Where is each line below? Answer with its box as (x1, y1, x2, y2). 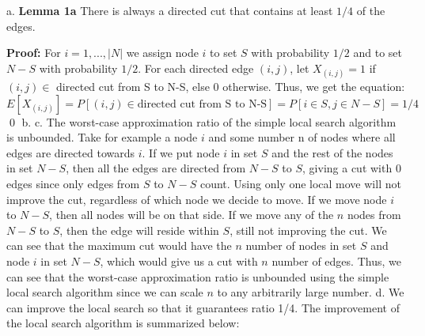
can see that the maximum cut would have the (6, 237, 232, 254)
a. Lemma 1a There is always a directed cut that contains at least (6, 2, 333, 18)
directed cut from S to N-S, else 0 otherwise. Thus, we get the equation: (56, 77, 405, 94)
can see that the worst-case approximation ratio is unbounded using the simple (6, 268, 389, 285)
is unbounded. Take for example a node (6, 129, 198, 145)
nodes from (347, 206, 401, 223)
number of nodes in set (245, 237, 357, 254)
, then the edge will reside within (59, 221, 219, 238)
